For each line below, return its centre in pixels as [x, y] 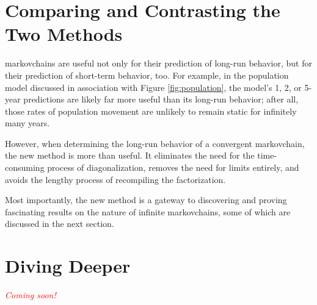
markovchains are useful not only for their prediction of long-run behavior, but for [158, 63]
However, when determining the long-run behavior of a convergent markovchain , [155, 143]
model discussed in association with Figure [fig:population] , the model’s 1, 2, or [153, 87]
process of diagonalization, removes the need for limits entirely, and [173, 167]
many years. [27, 123]
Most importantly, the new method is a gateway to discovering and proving [146, 200]
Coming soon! [31, 295]
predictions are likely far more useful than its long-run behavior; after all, [161, 99]
